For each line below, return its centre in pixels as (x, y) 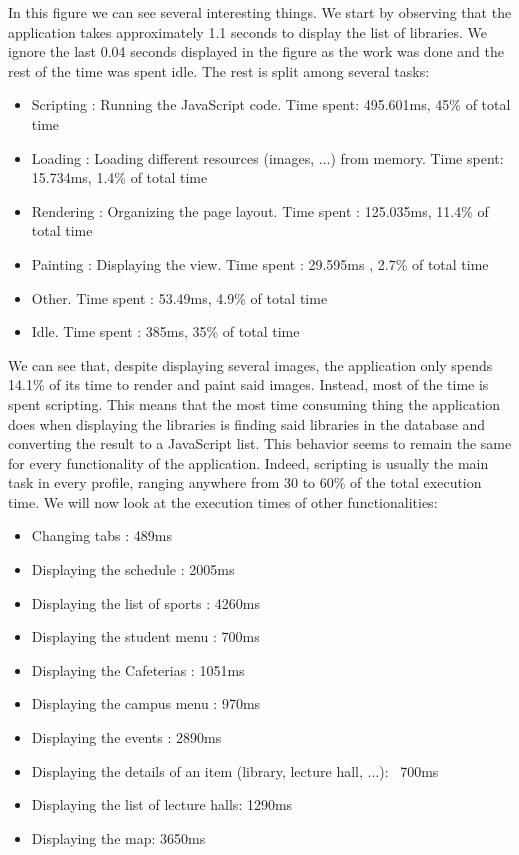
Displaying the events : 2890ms (126, 737)
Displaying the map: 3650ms (118, 837)
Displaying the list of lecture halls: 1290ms (162, 804)
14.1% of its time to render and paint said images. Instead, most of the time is (248, 384)
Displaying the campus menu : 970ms (146, 703)
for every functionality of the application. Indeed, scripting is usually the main (248, 462)
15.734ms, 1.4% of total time (119, 177)
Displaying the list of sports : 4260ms (145, 602)
